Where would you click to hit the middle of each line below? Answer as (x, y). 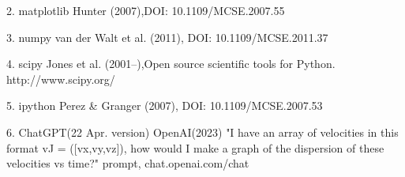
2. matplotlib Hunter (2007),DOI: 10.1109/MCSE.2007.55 (146, 10)
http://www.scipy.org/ (61, 79)
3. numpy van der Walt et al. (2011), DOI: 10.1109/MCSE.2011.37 (167, 37)
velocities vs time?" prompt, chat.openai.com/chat (128, 163)
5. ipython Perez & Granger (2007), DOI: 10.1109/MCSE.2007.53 (165, 105)
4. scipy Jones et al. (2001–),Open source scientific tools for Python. (171, 64)
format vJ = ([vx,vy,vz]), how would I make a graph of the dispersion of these (195, 147)
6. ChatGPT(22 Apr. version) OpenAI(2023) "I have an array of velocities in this (202, 132)
